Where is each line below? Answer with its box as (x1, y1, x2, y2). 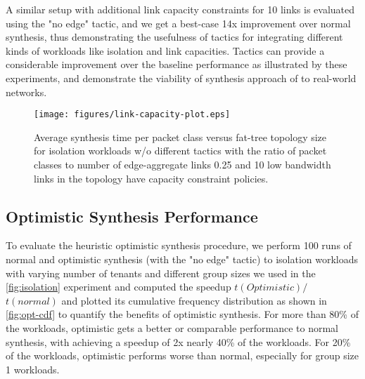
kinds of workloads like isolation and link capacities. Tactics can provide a (6, 43, 325, 58)
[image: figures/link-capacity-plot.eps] (34, 109, 231, 120)
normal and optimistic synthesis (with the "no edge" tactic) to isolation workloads (6, 251, 359, 266)
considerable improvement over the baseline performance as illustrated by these (6, 57, 347, 72)
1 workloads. (6, 361, 60, 376)
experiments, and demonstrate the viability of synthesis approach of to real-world (6, 70, 357, 85)
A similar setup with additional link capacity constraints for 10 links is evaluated (6, 2, 355, 16)
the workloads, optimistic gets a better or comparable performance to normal (6, 320, 338, 335)
